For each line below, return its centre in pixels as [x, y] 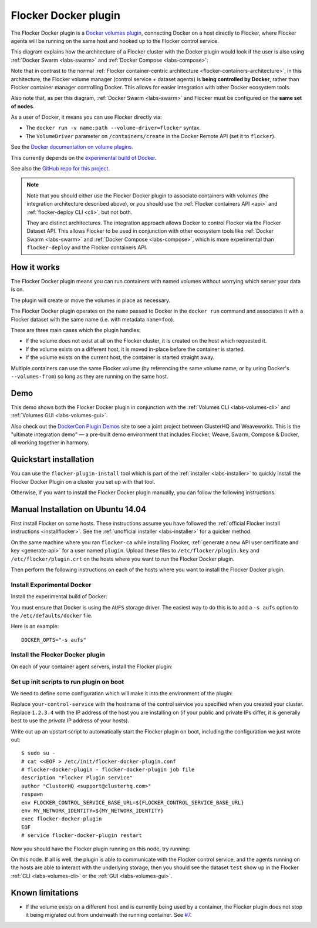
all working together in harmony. [50, 443]
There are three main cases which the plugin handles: [76, 330]
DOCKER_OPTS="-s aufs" [54, 640]
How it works [35, 267]
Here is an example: [35, 627]
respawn [32, 794]
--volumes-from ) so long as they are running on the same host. [90, 376]
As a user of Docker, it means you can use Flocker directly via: [86, 117]
